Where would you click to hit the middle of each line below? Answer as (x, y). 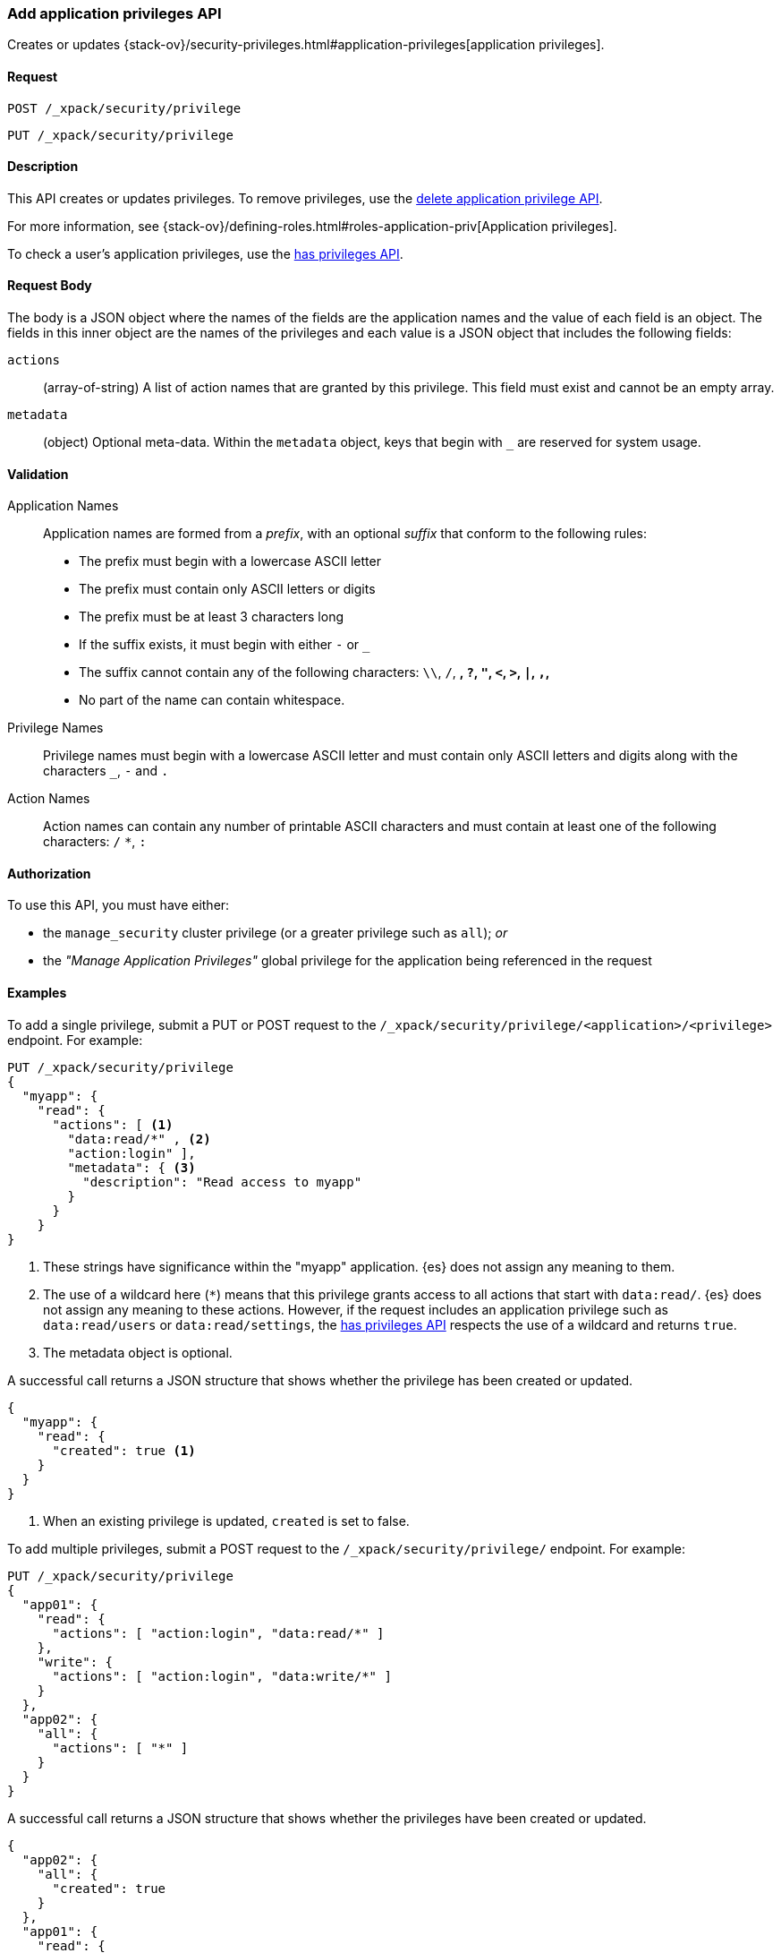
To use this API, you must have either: (119, 905)
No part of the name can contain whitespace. (212, 700)
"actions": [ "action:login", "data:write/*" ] (222, 1676)
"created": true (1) (124, 1450)
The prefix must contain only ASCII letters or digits (227, 589)
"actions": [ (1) (113, 1124)
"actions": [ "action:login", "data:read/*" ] (218, 1633)
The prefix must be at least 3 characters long (211, 617)
